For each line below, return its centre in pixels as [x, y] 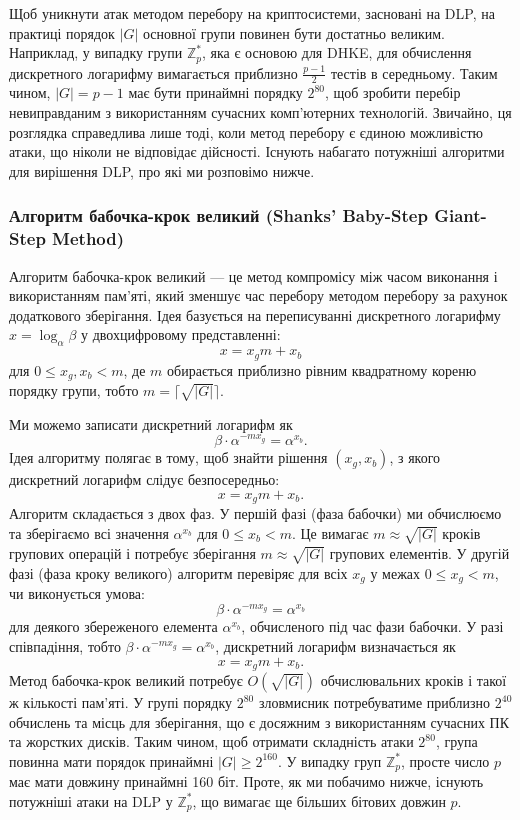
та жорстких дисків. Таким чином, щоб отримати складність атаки [211, 741]
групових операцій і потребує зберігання [132, 552]
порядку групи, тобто [74, 390]
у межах [395, 572]
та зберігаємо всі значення [89, 532]
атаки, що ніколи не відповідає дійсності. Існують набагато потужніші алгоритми [257, 151]
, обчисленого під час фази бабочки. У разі [372, 626]
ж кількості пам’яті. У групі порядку [121, 702]
